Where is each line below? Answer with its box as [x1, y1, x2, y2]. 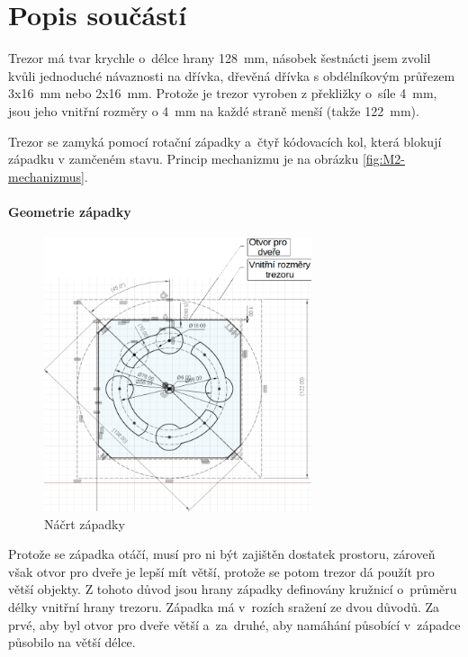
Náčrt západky [44, 514, 125, 533]
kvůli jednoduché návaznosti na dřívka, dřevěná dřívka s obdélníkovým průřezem [8, 66, 455, 85]
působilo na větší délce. [8, 633, 136, 652]
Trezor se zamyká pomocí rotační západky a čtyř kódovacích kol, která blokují [8, 131, 442, 150]
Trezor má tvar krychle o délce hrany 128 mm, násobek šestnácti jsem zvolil [8, 49, 431, 67]
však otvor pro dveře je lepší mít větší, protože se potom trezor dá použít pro [8, 562, 435, 580]
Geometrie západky [8, 202, 131, 220]
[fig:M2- [362, 149, 405, 168]
